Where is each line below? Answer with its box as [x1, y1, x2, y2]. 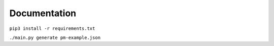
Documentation [9, 8, 77, 19]
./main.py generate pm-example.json [9, 34, 101, 40]
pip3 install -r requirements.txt [9, 25, 95, 31]
